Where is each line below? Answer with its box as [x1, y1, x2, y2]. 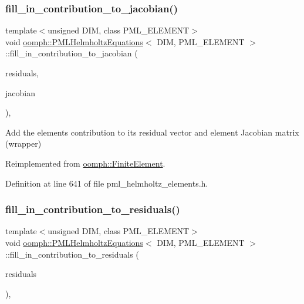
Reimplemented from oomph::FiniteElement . [5, 157, 165, 169]
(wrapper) [5, 137, 42, 150]
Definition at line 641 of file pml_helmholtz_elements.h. [5, 177, 208, 189]
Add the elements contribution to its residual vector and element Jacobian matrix [5, 126, 299, 138]
